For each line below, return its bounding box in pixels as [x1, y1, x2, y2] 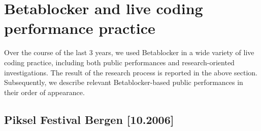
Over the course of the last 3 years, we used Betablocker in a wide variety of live [4, 47, 254, 58]
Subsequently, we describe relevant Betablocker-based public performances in [4, 77, 243, 88]
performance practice [4, 18, 155, 38]
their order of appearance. [4, 86, 85, 97]
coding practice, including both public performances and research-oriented [4, 57, 235, 67]
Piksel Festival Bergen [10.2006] [4, 111, 174, 127]
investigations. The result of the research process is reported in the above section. [4, 67, 257, 77]
